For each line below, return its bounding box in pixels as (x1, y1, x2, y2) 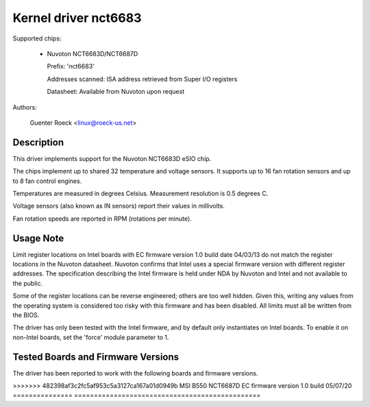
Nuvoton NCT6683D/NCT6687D (47, 49, 138, 58)
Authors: (12, 103, 37, 111)
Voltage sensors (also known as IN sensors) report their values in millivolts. (12, 202, 225, 210)
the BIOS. (12, 311, 40, 319)
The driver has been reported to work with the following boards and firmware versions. (12, 369, 258, 377)
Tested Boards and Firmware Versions (12, 351, 180, 362)
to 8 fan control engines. (12, 177, 82, 185)
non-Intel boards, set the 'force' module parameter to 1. (12, 333, 169, 341)
